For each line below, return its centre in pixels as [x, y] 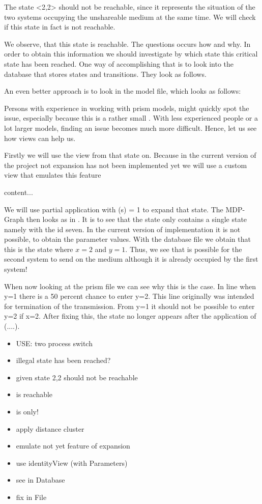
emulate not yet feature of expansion [73, 446]
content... [19, 192]
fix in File [31, 497]
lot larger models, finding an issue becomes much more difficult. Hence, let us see [130, 128]
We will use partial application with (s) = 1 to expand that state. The [114, 209]
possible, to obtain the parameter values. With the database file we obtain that [127, 239]
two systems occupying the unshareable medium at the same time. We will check [130, 17]
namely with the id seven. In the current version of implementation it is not [122, 229]
